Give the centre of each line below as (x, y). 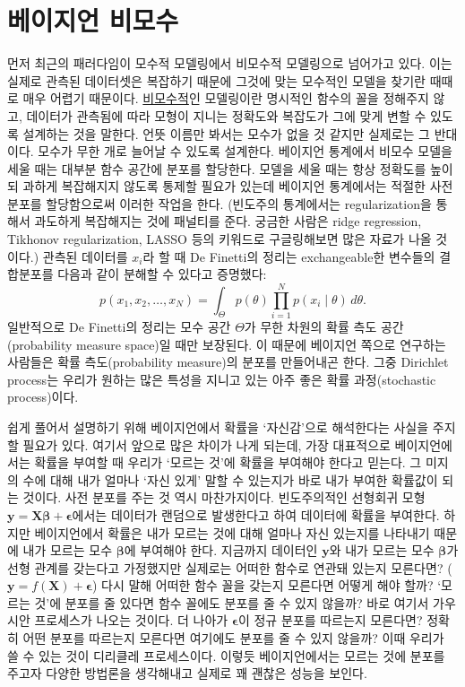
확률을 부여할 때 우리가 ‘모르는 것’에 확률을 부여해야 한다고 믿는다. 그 (228, 462)
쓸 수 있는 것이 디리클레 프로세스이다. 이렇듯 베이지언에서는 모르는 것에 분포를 (226, 655)
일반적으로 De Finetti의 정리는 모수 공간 (119, 326)
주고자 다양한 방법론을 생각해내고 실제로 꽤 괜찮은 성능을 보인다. (187, 673)
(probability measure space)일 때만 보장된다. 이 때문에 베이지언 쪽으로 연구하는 (227, 344)
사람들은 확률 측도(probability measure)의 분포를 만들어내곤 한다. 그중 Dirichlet (228, 362)
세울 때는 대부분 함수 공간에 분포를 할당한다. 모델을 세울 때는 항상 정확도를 (217, 168)
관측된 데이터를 (85, 256)
